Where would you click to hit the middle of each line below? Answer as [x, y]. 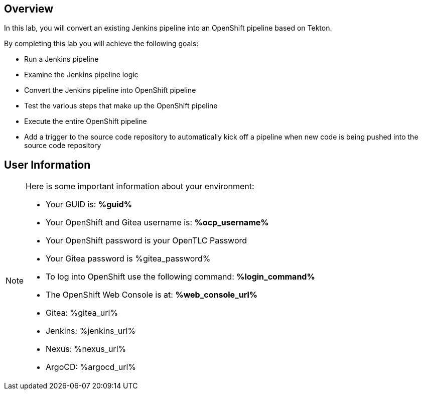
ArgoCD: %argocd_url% [91, 367]
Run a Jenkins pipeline [61, 59]
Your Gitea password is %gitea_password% [128, 259]
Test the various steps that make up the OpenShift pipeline [121, 106]
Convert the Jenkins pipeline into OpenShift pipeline [110, 90]
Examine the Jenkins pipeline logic [81, 75]
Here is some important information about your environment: [140, 186]
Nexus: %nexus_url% [86, 349]
